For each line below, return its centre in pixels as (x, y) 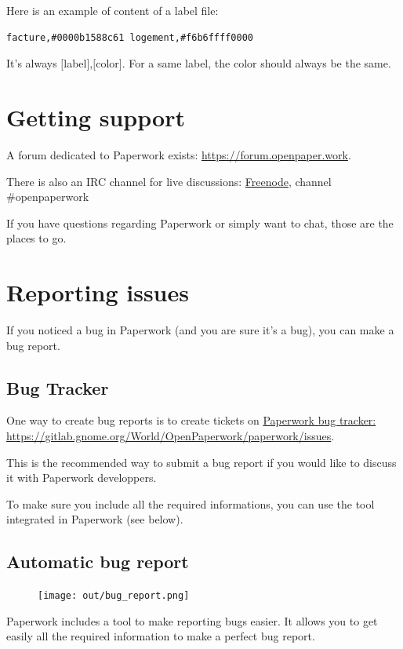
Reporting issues (98, 292)
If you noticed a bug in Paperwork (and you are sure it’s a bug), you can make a (200, 330)
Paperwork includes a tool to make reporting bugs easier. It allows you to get (192, 620)
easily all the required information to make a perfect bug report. (161, 636)
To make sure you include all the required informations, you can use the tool (191, 503)
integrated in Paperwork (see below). (95, 519)
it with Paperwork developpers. (82, 478)
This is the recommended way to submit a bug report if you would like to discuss (201, 462)
